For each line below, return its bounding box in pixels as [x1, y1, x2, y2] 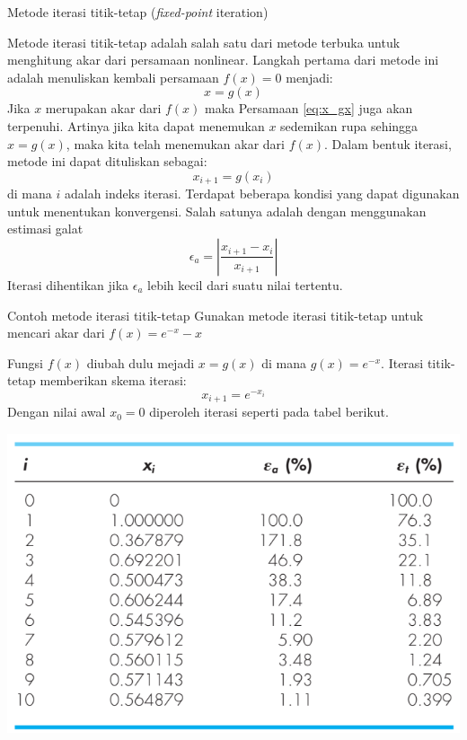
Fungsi [7, 353, 43, 372]
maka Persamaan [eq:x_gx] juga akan [205, 99, 413, 118]
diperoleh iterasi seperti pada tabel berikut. [149, 402, 389, 421]
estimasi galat [7, 219, 84, 238]
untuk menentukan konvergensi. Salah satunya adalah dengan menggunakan [7, 201, 427, 220]
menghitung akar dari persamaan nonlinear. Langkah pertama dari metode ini [7, 50, 439, 69]
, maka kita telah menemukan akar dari [66, 134, 285, 153]
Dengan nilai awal [7, 402, 106, 421]
